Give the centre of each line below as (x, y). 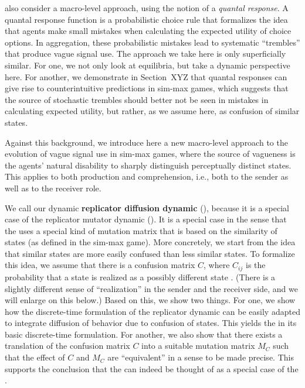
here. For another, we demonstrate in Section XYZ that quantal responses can (146, 76)
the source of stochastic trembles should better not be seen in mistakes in (137, 99)
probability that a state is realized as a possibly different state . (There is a (140, 277)
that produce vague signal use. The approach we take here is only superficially (145, 54)
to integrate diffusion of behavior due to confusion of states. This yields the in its (151, 323)
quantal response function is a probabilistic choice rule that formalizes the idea (146, 19)
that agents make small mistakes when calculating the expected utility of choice (148, 31)
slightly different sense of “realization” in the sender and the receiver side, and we (151, 288)
